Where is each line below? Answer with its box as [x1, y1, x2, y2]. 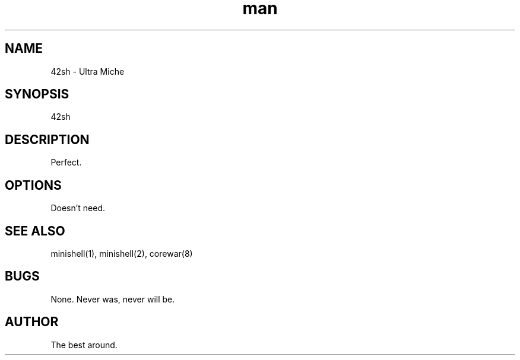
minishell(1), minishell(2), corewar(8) [50, 248, 193, 259]
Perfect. [50, 157, 82, 168]
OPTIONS [5, 177, 62, 193]
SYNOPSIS [5, 87, 69, 102]
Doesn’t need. [50, 203, 106, 214]
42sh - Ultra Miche [50, 66, 125, 77]
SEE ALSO [5, 223, 65, 238]
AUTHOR [5, 314, 59, 330]
